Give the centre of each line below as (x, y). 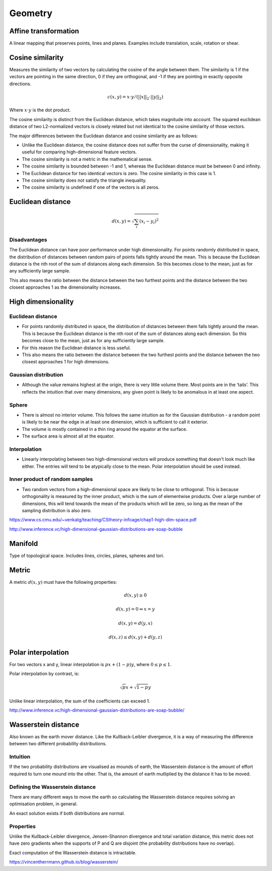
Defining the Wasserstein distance (53, 787)
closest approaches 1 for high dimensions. (66, 362)
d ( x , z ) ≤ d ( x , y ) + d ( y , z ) (135, 637)
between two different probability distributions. (58, 744)
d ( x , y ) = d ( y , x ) (135, 623)
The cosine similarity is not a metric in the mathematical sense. (87, 159)
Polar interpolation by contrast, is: (44, 674)
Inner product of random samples (51, 479)
